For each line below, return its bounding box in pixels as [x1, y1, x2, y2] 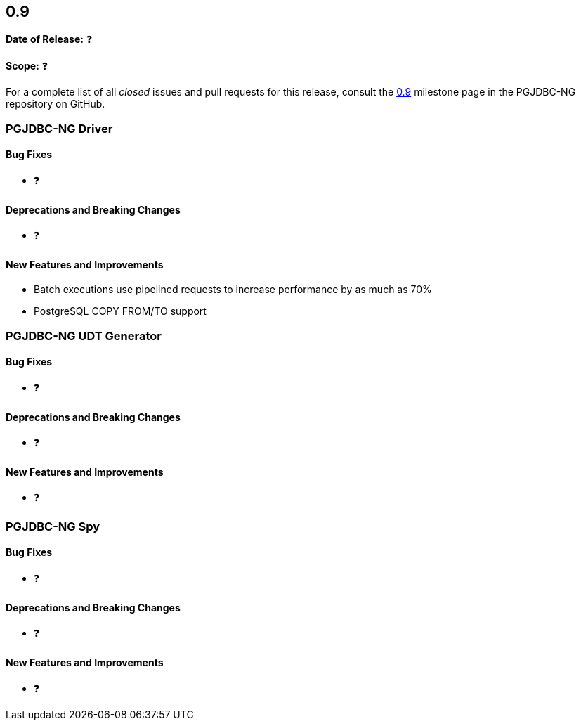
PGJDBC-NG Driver [6, 121, 113, 136]
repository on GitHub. [6, 98, 105, 110]
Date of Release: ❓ [6, 33, 93, 46]
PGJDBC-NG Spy [6, 519, 100, 533]
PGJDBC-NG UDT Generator [6, 328, 162, 343]
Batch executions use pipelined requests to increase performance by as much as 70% [34, 283, 432, 296]
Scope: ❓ [6, 60, 48, 72]
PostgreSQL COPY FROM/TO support [34, 305, 207, 318]
